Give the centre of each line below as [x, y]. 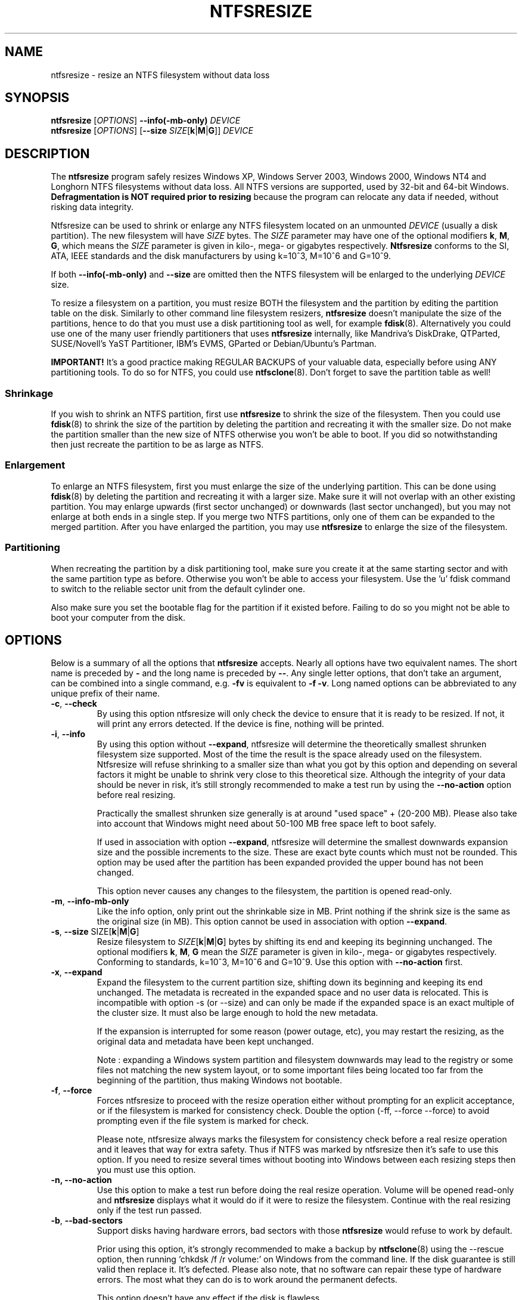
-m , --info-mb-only [90, 901]
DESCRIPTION [47, 153]
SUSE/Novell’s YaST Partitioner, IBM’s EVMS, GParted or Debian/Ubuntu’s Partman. [214, 344]
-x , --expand [77, 972]
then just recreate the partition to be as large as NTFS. [157, 445]
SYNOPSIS [37, 98]
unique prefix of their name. [105, 694]
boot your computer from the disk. [118, 617]
